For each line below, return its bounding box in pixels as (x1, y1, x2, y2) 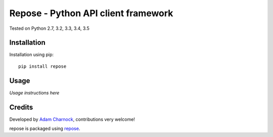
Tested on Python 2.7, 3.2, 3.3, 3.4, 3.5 (9, 25, 89, 31)
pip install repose (18, 63, 67, 69)
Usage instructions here (9, 89, 60, 96)
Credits (9, 103, 33, 111)
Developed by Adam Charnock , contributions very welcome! (9, 116, 135, 122)
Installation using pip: (9, 52, 54, 58)
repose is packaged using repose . (9, 125, 80, 131)
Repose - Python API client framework (9, 8, 173, 19)
